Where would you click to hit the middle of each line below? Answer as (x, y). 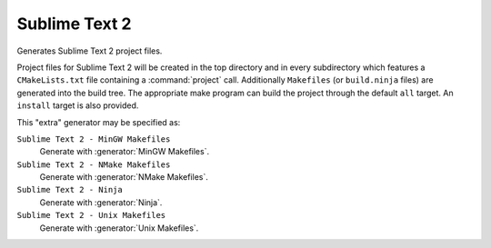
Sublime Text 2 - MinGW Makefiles (94, 139)
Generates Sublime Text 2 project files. (90, 51)
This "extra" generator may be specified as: (99, 122)
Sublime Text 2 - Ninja (70, 190)
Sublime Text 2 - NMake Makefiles (94, 164)
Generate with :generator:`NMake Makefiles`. (124, 177)
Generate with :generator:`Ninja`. (101, 202)
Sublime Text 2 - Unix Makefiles (91, 215)
